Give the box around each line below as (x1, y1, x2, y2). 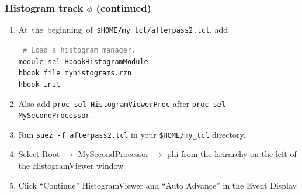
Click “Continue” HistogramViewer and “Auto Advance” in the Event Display (18, 179, 297, 191)
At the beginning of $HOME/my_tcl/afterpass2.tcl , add (18, 23, 228, 36)
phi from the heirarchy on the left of (166, 148, 297, 160)
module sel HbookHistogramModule (18, 57, 148, 66)
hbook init (18, 80, 61, 89)
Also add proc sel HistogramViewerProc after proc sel (18, 97, 226, 109)
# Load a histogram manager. (22, 46, 136, 54)
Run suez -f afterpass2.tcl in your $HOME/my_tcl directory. (18, 128, 246, 140)
